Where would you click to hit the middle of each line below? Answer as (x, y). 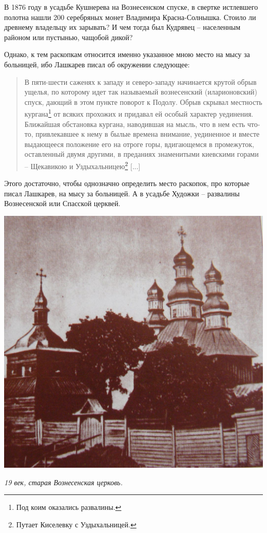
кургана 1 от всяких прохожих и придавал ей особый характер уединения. (139, 113)
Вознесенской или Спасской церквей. (62, 203)
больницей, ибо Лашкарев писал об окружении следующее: (97, 64)
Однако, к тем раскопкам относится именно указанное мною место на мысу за (127, 54)
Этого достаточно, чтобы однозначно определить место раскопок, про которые (127, 183)
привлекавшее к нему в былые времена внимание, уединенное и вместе (148, 134)
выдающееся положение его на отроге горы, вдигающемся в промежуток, (139, 144)
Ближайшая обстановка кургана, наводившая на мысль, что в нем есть (135, 124)
